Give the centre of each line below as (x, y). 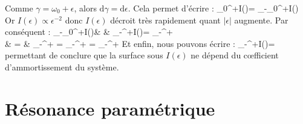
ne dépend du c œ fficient (235, 55)
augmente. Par (261, 20)
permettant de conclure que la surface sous (84, 55)
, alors (85, 8)
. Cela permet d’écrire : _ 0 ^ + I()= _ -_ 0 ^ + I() (213, 8)
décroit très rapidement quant (165, 20)
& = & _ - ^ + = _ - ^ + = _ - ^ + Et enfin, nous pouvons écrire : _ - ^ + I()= (140, 43)
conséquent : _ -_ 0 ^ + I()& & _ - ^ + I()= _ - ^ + (89, 32)
